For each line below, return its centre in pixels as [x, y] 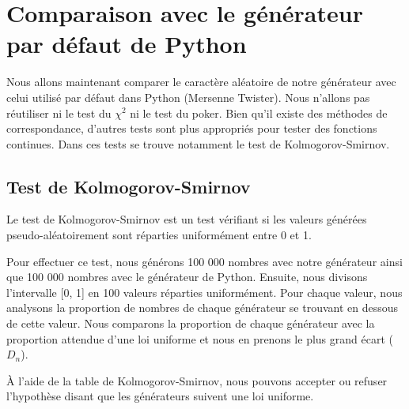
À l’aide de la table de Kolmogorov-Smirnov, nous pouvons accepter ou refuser [197, 380]
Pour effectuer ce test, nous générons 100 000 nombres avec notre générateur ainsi [204, 261]
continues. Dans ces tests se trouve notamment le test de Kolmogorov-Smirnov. [198, 143]
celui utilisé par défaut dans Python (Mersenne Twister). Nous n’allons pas [188, 97]
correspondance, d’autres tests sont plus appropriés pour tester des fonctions [192, 128]
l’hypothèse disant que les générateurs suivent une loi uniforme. [160, 396]
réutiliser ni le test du [59, 113]
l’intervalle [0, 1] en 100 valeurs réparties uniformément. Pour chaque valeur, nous [204, 292]
